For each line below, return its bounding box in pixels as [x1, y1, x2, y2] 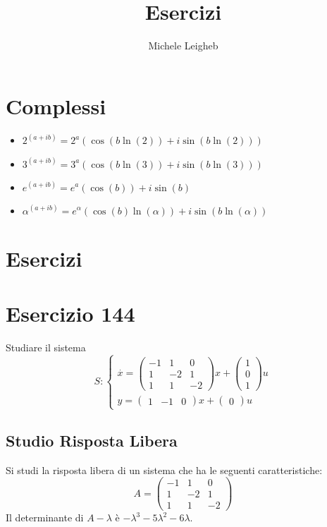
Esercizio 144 [6, 299, 135, 328]
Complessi [6, 91, 106, 120]
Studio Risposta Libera [6, 429, 178, 451]
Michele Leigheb [148, 38, 218, 53]
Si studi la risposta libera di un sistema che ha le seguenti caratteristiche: [6, 462, 323, 477]
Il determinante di [6, 510, 84, 525]
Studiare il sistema [6, 340, 86, 355]
